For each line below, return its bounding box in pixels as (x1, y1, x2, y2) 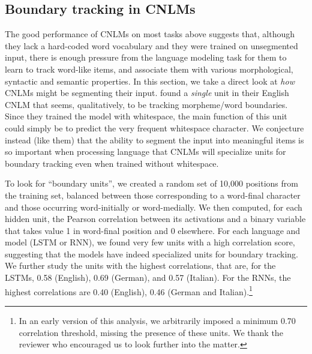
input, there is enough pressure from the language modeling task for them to (5, 51, 287, 64)
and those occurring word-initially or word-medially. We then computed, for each (5, 200, 302, 213)
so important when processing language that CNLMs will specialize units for (5, 145, 286, 158)
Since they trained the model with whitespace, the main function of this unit (5, 110, 287, 122)
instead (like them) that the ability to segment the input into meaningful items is (5, 133, 304, 146)
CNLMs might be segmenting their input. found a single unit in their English (5, 86, 289, 99)
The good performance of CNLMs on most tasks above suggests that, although (5, 28, 295, 40)
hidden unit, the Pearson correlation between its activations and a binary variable (5, 212, 306, 225)
